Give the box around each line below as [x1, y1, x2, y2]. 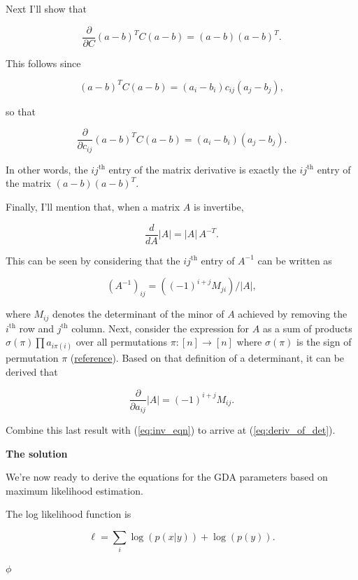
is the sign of [296, 334, 352, 349]
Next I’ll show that [6, 1, 87, 15]
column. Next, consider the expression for [71, 320, 250, 335]
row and [19, 320, 54, 335]
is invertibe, [193, 199, 244, 214]
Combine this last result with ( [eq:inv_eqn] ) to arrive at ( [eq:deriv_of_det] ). [6, 423, 336, 437]
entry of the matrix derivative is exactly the [108, 162, 296, 176]
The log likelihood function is [6, 507, 131, 521]
